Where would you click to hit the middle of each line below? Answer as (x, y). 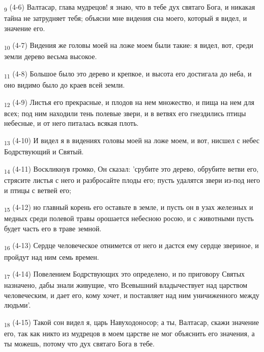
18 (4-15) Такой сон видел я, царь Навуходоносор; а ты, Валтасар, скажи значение (131, 323)
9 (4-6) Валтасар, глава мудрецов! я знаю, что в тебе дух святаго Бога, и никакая (130, 7)
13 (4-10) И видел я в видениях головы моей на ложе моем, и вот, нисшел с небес (132, 141)
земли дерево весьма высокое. (51, 56)
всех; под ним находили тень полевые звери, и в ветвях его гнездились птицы (125, 113)
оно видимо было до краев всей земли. (65, 85)
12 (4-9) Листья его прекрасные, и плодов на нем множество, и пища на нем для (129, 102)
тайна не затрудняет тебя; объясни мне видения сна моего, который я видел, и (126, 18)
